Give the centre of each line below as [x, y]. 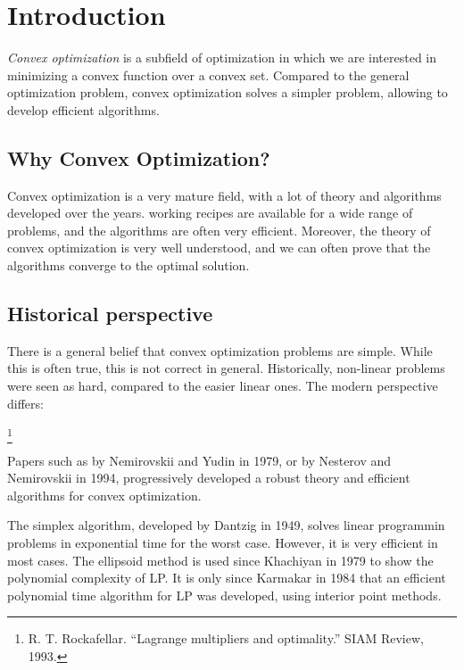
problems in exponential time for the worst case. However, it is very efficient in [223, 542]
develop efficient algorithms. [83, 109]
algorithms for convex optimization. [104, 495]
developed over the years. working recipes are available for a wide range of [210, 213]
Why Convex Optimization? [139, 157]
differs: [25, 403]
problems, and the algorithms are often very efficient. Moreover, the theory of [219, 230]
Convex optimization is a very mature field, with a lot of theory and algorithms [224, 195]
